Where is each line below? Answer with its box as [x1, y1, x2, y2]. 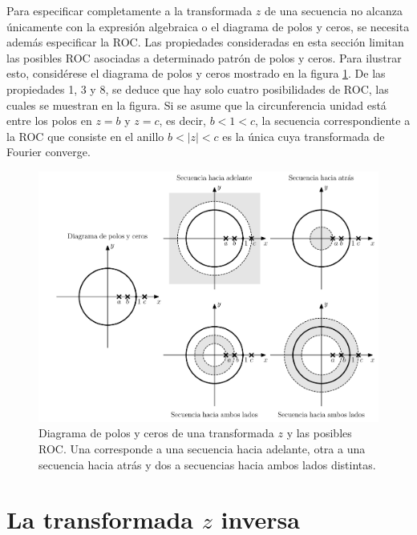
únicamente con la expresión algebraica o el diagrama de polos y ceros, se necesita [6, 18, 410, 34]
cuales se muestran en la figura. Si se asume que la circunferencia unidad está [6, 96, 387, 113]
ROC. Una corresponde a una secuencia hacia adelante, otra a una [38, 440, 366, 457]
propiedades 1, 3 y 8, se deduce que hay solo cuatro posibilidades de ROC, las [6, 80, 389, 97]
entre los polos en [6, 112, 92, 129]
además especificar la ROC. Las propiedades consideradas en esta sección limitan [6, 34, 404, 50]
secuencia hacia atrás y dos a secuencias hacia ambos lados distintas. [38, 456, 376, 473]
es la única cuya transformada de [222, 127, 385, 144]
